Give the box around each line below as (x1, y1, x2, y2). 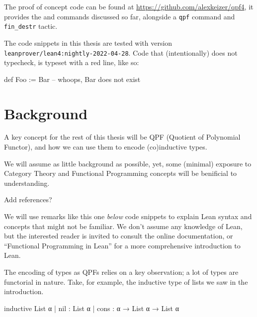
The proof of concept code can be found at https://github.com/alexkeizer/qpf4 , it (4, 1, 254, 11)
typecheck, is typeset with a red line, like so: (4, 57, 139, 68)
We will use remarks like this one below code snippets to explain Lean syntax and (4, 211, 252, 222)
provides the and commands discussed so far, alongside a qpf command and (4, 11, 235, 21)
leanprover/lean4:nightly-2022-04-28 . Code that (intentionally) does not (4, 47, 238, 58)
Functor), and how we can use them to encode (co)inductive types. (4, 142, 207, 152)
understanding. (4, 177, 50, 188)
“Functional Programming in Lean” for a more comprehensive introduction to (4, 240, 241, 250)
